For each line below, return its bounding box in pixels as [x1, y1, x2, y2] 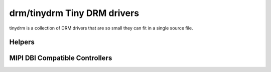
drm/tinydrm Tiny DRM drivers [9, 7, 140, 18]
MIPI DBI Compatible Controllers [9, 54, 112, 62]
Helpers [9, 38, 35, 46]
